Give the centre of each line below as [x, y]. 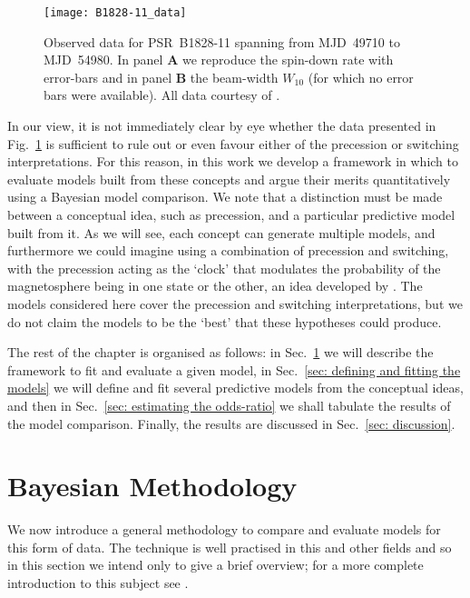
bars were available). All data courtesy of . [162, 95]
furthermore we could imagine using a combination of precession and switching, [228, 250]
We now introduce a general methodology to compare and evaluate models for [224, 529]
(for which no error [361, 77]
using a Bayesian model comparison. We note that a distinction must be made [225, 197]
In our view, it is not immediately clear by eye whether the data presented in [222, 126]
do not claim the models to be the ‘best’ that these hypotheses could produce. [225, 321]
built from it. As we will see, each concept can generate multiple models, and [221, 232]
